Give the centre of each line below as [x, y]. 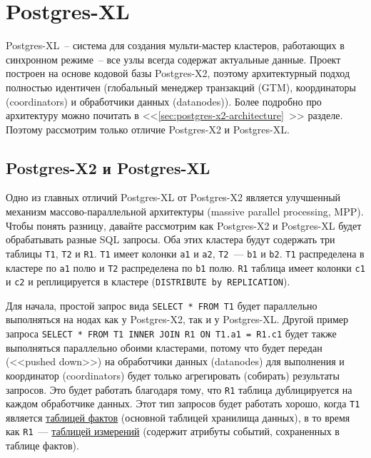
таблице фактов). [42, 446]
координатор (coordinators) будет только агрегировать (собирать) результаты [173, 375]
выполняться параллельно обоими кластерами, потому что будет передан [164, 347]
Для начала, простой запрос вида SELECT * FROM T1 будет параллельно [162, 305]
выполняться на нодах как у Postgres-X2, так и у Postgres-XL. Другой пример [177, 319]
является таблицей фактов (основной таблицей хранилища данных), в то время [178, 417]
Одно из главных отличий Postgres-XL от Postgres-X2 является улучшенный [173, 197]
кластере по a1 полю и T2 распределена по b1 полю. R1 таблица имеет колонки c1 [185, 267]
